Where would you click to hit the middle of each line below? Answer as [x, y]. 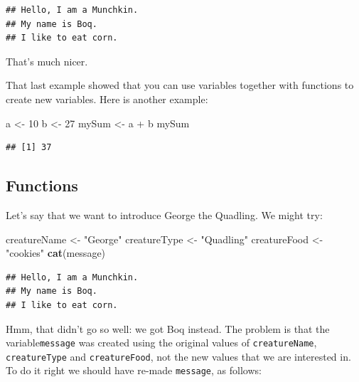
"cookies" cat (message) [56, 253]
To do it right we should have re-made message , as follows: [134, 370]
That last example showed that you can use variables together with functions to [180, 85]
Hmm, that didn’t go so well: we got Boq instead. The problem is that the [168, 328]
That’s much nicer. [47, 61]
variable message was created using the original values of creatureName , [161, 343]
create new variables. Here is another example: [107, 99]
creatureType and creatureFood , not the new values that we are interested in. [178, 356]
